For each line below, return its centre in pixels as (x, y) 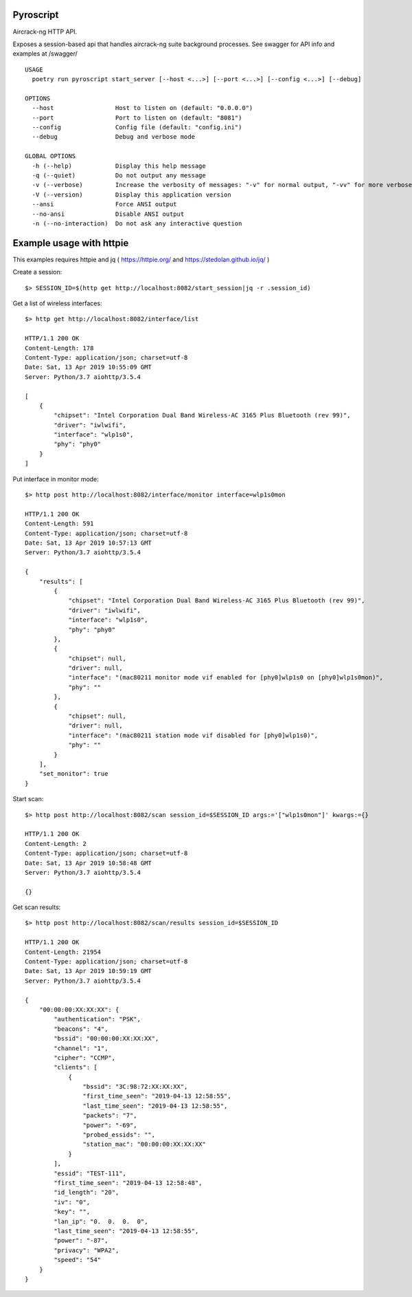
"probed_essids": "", (119, 1135)
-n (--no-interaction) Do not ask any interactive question (137, 223)
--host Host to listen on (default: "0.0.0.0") (142, 108)
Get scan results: (37, 907)
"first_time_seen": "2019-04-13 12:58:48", (128, 1183)
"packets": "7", (110, 1115)
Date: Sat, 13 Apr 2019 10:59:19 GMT (89, 971)
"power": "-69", (110, 1125)
